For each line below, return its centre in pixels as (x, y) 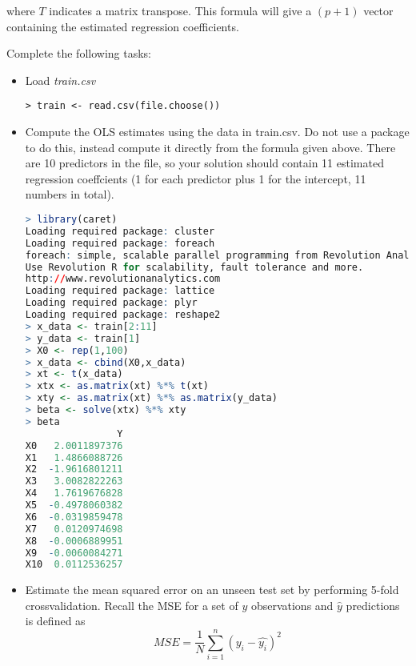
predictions (373, 605)
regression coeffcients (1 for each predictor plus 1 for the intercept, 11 (196, 178)
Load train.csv (60, 80)
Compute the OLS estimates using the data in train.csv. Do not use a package (217, 132)
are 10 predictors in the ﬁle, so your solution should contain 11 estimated (204, 163)
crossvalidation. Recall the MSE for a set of (132, 605)
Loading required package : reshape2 (123, 315)
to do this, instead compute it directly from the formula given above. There (210, 147)
